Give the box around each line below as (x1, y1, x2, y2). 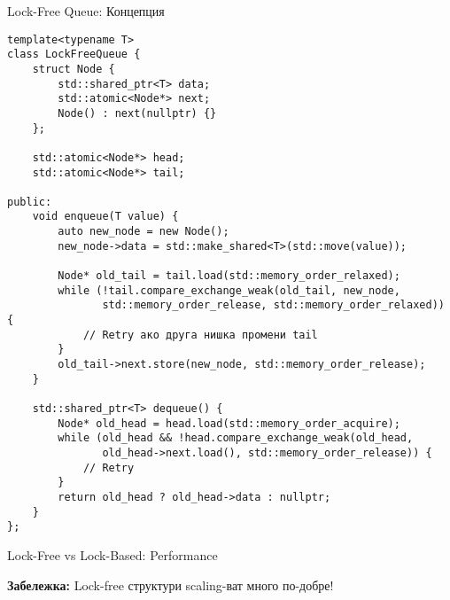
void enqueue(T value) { (32, 210, 179, 223)
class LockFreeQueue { (7, 48, 141, 61)
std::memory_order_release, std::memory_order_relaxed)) (102, 299, 445, 312)
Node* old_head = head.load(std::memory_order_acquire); (58, 417, 400, 430)
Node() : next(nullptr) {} (58, 106, 217, 120)
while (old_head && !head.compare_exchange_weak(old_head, (58, 432, 414, 445)
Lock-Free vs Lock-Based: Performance (7, 545, 218, 564)
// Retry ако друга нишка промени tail (82, 328, 318, 341)
